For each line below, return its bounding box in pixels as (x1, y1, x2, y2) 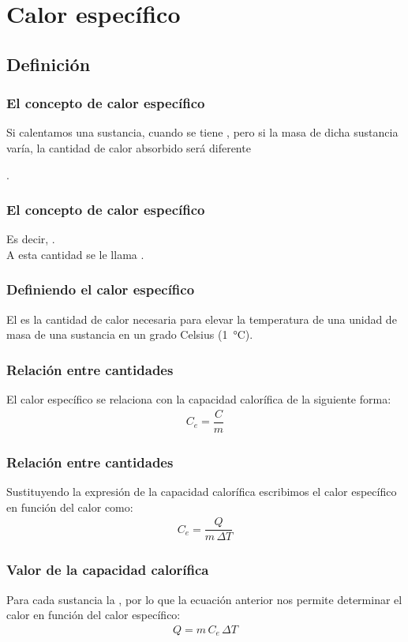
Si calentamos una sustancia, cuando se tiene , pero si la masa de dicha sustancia (6, 124, 399, 141)
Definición (6, 51, 91, 76)
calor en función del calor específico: (6, 606, 181, 623)
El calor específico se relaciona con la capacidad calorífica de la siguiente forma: (6, 391, 391, 407)
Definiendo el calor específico (6, 280, 195, 299)
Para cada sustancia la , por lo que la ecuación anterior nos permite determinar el (6, 591, 402, 607)
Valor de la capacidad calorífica (6, 560, 209, 580)
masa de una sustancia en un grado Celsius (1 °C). (6, 326, 253, 343)
